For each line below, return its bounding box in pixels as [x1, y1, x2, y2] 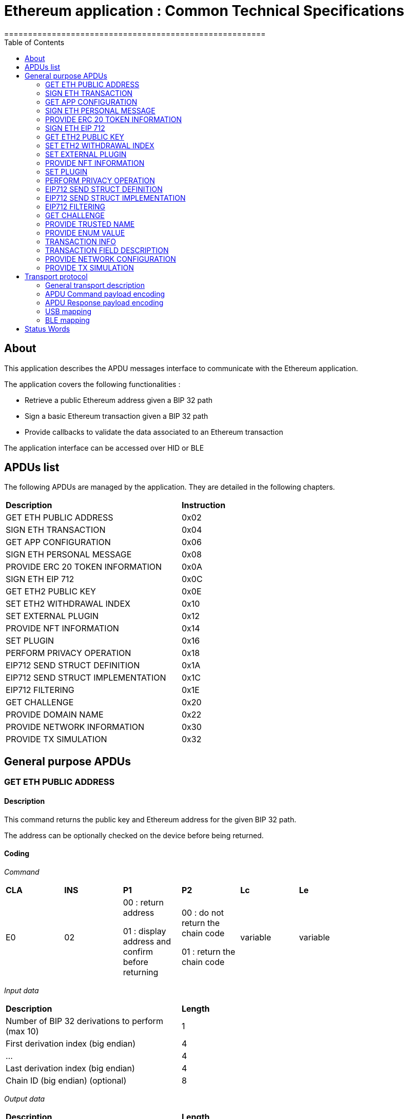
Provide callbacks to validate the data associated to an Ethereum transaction [25, 427, 283, 436]
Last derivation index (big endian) [6, 1063, 135, 1073]
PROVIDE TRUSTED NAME [45, 219, 135, 228]
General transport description [45, 280, 145, 290]
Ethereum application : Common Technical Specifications [4, 2, 404, 20]
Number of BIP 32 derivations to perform [6, 1015, 163, 1026]
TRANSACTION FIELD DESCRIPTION [45, 245, 169, 255]
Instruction [182, 500, 226, 511]
